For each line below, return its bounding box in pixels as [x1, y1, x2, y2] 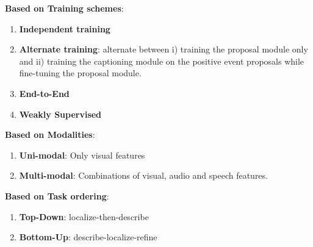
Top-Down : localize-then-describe [19, 210, 149, 223]
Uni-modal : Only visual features [19, 148, 145, 161]
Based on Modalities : [5, 128, 95, 141]
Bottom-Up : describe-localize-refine [19, 231, 157, 243]
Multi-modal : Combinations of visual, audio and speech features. [19, 169, 268, 182]
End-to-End [19, 87, 70, 99]
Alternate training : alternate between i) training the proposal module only [19, 43, 308, 55]
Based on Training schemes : [5, 2, 124, 14]
